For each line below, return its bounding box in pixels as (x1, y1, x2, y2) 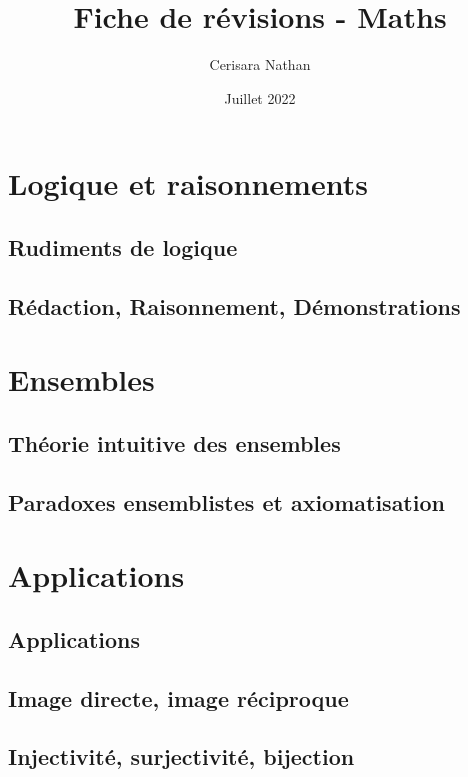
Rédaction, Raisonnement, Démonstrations (8, 290, 461, 321)
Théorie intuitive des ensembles (8, 427, 341, 458)
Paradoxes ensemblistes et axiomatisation (8, 486, 445, 517)
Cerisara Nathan (209, 54, 311, 75)
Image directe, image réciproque (8, 682, 349, 713)
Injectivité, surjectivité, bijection (8, 741, 355, 772)
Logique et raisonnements (8, 163, 368, 204)
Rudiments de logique (8, 231, 238, 262)
